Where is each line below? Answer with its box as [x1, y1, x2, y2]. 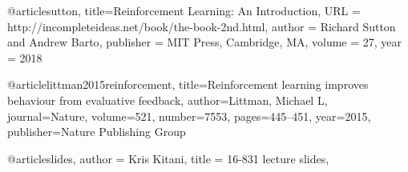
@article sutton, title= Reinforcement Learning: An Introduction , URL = [7, 2, 361, 18]
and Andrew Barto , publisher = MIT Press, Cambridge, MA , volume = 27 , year [7, 34, 402, 50]
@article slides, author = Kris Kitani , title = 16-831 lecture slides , [7, 150, 329, 166]
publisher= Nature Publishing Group [7, 123, 186, 140]
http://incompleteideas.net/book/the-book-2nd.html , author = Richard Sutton [7, 18, 396, 34]
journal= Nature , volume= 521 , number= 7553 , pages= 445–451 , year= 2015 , [7, 107, 371, 124]
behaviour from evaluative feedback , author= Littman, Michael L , [7, 91, 328, 108]
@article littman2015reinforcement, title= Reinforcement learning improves [7, 76, 369, 93]
